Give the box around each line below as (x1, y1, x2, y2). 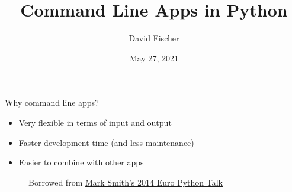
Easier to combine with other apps (18, 156, 144, 168)
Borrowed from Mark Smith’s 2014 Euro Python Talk (28, 175, 223, 188)
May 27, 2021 (129, 51, 179, 64)
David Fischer (129, 32, 179, 44)
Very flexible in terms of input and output (18, 116, 172, 128)
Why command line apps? (5, 96, 99, 109)
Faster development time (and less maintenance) (18, 136, 194, 148)
